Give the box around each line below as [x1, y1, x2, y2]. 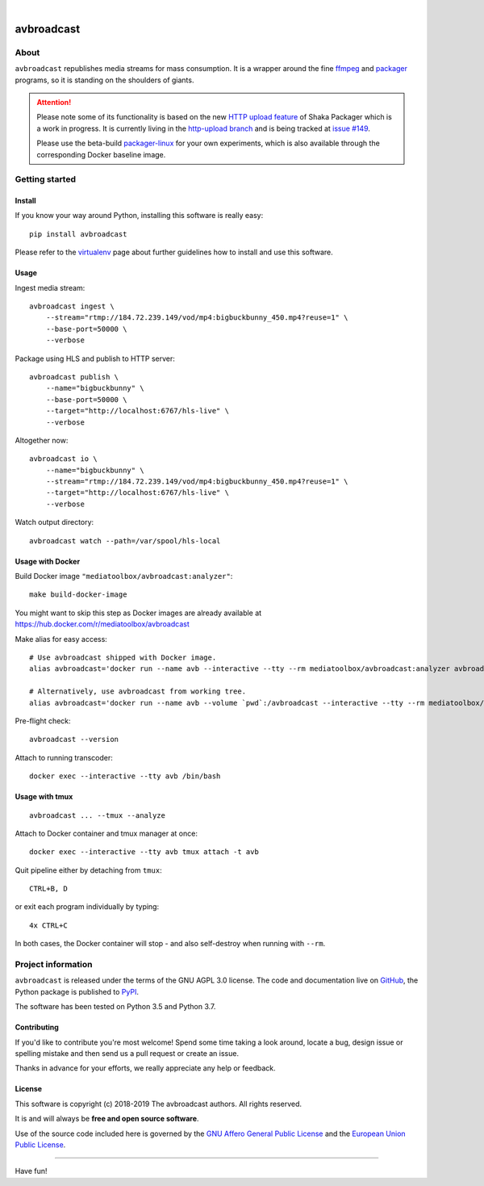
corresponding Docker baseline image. [36, 149, 166, 159]
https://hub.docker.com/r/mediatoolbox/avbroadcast [15, 619, 190, 629]
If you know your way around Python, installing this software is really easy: [15, 211, 264, 220]
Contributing [15, 1022, 60, 1033]
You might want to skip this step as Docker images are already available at [15, 608, 262, 618]
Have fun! [15, 1167, 48, 1176]
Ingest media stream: [15, 283, 86, 292]
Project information [15, 959, 93, 970]
